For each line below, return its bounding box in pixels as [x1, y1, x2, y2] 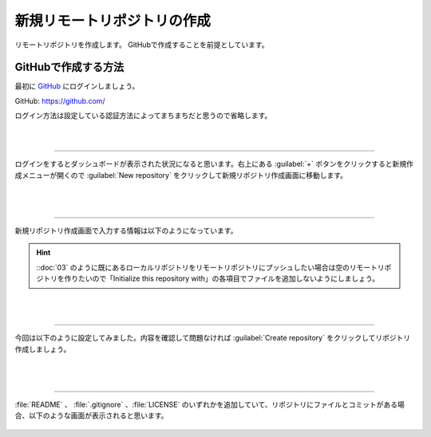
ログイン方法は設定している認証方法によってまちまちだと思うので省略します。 [14, 111, 272, 120]
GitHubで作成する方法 [14, 61, 125, 74]
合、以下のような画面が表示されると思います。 [14, 411, 168, 420]
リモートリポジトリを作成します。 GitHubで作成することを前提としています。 [14, 40, 269, 49]
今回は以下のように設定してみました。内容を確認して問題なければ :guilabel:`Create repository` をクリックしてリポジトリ [14, 333, 411, 343]
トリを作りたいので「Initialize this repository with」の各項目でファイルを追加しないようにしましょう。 [42, 274, 379, 283]
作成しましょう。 [14, 344, 71, 354]
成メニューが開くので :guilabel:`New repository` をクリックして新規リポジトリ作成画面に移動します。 [14, 170, 347, 179]
